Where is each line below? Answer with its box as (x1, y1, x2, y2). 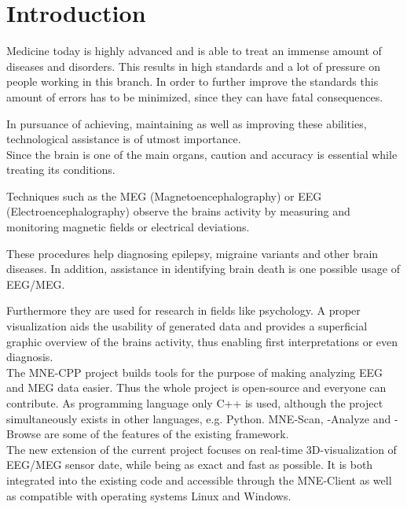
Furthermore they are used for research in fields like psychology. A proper (6, 302, 361, 319)
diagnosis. (6, 349, 53, 365)
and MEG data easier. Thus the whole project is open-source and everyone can (6, 379, 387, 396)
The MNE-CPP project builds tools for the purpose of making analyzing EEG (6, 363, 383, 380)
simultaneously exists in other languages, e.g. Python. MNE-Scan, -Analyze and (6, 410, 391, 426)
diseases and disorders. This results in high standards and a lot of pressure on (6, 57, 380, 74)
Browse (6, 426, 41, 442)
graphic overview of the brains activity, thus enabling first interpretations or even (6, 333, 398, 349)
